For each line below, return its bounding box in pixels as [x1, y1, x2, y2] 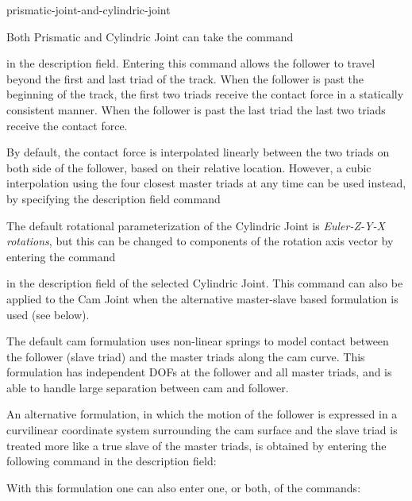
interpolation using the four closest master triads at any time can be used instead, [6, 175, 406, 191]
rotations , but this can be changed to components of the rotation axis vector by [6, 233, 394, 249]
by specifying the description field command [6, 190, 221, 206]
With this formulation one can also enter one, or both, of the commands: [6, 479, 361, 495]
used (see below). [6, 306, 90, 322]
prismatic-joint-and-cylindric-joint [6, 2, 171, 17]
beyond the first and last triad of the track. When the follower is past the [6, 70, 364, 87]
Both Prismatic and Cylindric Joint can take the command [6, 28, 294, 44]
